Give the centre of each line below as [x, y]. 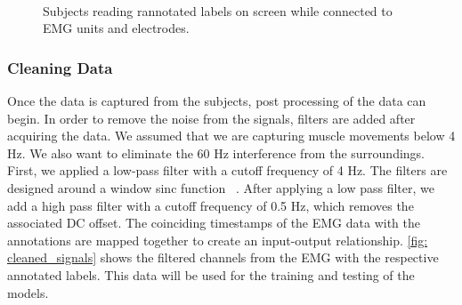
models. [28, 292]
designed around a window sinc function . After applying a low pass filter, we [221, 187]
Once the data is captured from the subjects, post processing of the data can [217, 100]
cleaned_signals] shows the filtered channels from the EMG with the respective [223, 257]
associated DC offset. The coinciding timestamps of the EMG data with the [214, 223]
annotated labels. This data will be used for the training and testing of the [211, 274]
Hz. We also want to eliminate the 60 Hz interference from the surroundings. [216, 152]
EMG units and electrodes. [116, 28]
